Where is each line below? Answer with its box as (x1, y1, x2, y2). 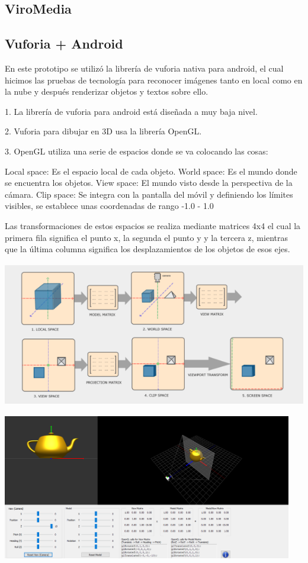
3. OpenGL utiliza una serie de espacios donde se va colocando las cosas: (5, 144, 268, 157)
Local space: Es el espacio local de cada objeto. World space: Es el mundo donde (5, 165, 297, 177)
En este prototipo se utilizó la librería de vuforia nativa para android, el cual (5, 62, 284, 74)
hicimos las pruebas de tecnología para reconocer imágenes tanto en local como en (5, 73, 303, 86)
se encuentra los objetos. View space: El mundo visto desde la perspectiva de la (5, 176, 293, 189)
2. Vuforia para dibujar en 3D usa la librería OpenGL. (5, 125, 202, 137)
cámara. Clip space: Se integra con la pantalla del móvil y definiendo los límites (5, 188, 293, 200)
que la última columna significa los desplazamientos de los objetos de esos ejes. (5, 243, 290, 255)
